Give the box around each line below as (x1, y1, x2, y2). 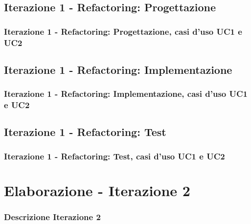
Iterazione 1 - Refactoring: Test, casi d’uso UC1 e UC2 (4, 150, 225, 162)
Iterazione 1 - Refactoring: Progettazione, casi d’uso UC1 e (4, 25, 242, 37)
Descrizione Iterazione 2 (4, 211, 101, 223)
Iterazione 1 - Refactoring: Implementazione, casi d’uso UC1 (4, 88, 248, 100)
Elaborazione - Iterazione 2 (4, 180, 190, 200)
